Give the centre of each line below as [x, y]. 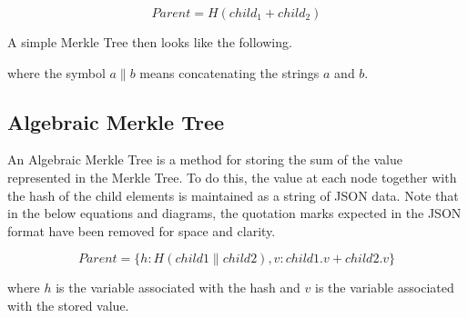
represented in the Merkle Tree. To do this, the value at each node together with [232, 177]
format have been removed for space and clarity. [142, 230]
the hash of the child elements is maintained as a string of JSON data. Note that [233, 195]
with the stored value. [68, 305]
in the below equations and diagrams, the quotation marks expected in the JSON [234, 213]
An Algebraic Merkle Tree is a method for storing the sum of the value [205, 159]
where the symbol [56, 72]
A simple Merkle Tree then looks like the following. [150, 42]
